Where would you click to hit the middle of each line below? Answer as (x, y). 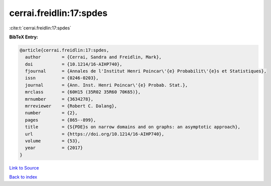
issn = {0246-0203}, (62, 78)
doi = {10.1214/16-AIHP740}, (74, 64)
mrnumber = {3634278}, (59, 99)
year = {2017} (54, 148)
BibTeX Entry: (24, 37)
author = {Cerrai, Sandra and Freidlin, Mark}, (93, 57)
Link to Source (24, 168)
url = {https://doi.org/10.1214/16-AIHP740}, (95, 134)
